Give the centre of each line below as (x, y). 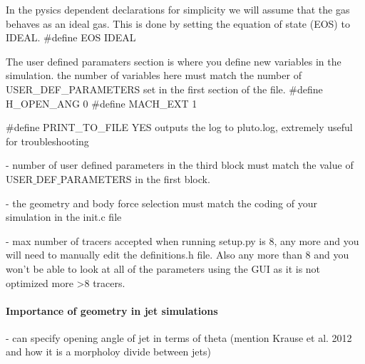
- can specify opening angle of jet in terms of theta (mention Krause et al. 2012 (179, 337)
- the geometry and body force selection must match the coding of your (161, 203)
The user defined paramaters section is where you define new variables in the (174, 61)
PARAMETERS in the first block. (135, 178)
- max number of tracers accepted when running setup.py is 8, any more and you (182, 240)
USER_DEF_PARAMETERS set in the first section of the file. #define (164, 89)
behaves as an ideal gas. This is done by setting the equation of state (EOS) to (178, 23)
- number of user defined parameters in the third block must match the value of (180, 165)
